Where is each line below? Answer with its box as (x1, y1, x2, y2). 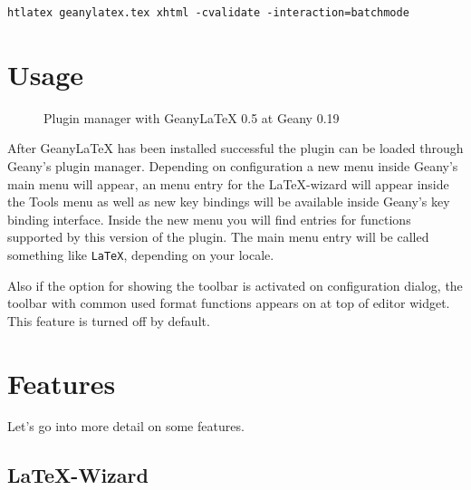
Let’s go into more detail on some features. (7, 417, 245, 436)
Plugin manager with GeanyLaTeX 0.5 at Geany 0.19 (43, 108, 340, 127)
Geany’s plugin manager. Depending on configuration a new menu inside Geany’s (7, 156, 458, 175)
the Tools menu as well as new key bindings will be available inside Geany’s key (7, 192, 450, 211)
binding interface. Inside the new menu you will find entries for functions (7, 209, 411, 228)
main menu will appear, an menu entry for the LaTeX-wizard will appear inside (7, 174, 449, 193)
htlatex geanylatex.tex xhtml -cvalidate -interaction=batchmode (7, 6, 409, 19)
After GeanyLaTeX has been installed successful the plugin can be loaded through (7, 139, 464, 158)
